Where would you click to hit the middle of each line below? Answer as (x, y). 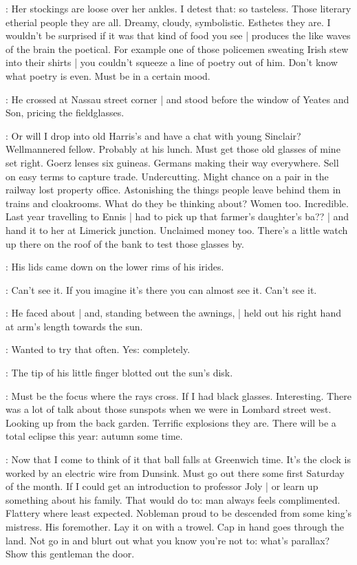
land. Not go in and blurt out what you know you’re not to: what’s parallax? (168, 540)
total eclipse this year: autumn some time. (94, 436)
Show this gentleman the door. (70, 554)
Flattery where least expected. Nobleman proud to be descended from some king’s (179, 513)
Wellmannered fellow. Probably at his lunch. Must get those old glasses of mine (173, 149)
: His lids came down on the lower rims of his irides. (115, 267)
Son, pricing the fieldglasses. (65, 113)
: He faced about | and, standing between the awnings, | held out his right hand (173, 313)
